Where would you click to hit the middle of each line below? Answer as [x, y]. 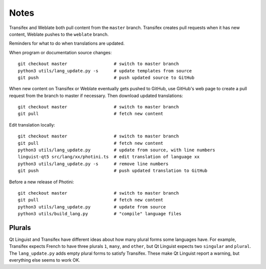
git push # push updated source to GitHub [106, 77]
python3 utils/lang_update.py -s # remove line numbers [93, 164]
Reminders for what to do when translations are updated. [67, 43]
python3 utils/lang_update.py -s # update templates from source [105, 71]
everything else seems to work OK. [45, 260]
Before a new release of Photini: [42, 182]
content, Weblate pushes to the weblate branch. [59, 34]
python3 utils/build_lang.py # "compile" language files [100, 214]
